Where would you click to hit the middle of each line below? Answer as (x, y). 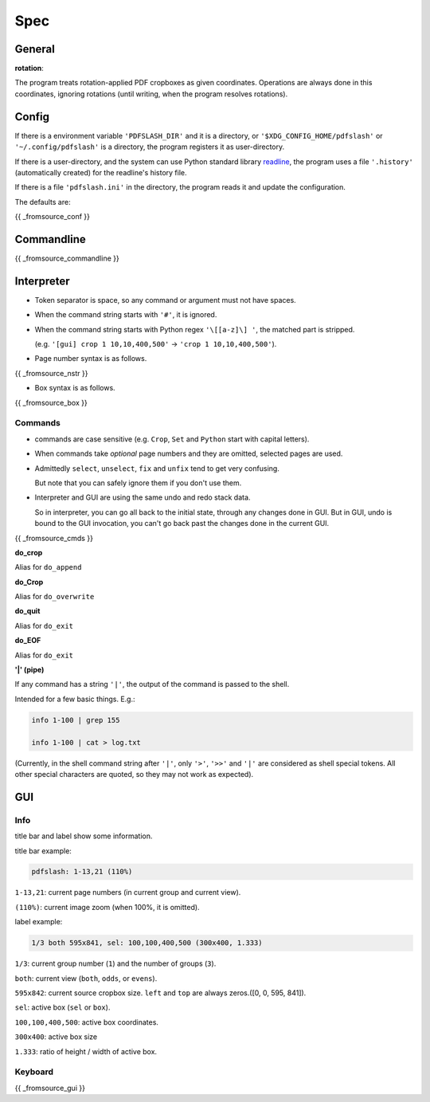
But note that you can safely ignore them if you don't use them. (138, 483)
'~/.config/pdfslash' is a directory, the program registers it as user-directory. (150, 147)
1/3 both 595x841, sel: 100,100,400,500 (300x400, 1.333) (147, 943)
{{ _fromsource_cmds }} (54, 538)
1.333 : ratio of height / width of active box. (86, 1051)
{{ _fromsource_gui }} (50, 1088)
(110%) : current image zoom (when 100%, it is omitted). (107, 907)
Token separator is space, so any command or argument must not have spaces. (165, 300)
